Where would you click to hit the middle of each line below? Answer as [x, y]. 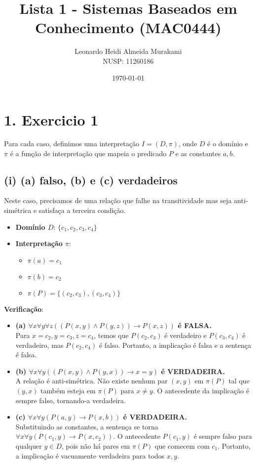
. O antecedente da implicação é [201, 390]
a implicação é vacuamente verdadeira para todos [90, 455]
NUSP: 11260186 [128, 61]
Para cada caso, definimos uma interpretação [72, 144]
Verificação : [24, 309]
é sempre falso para [223, 436]
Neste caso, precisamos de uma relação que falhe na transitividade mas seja [118, 200]
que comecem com [182, 445]
